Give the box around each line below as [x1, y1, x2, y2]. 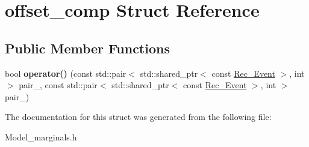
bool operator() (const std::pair [5, 67, 126, 79]
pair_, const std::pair [19, 79, 98, 91]
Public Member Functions [5, 38, 170, 57]
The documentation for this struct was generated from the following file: [5, 110, 272, 123]
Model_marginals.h [5, 130, 77, 143]
